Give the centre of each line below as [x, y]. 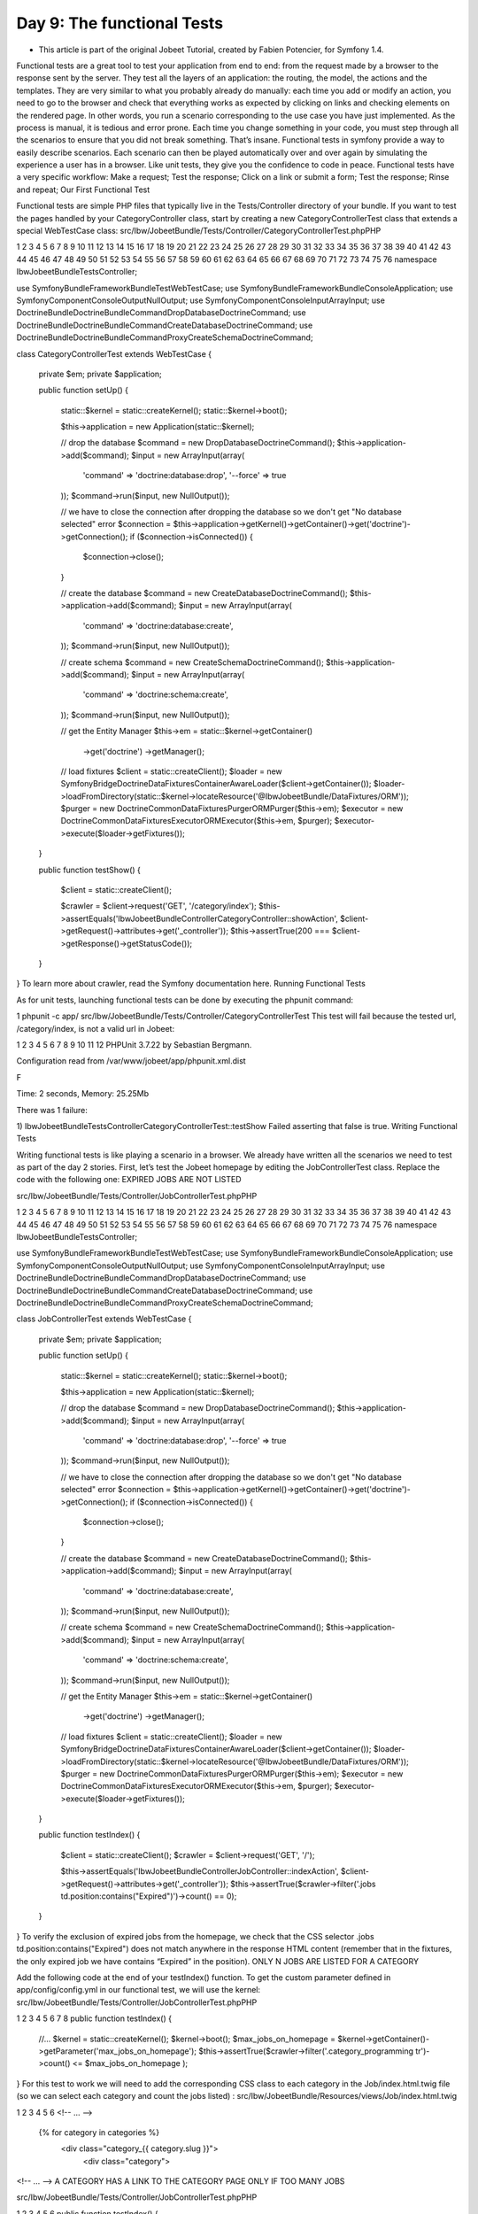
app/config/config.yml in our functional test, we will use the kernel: [139, 1990]
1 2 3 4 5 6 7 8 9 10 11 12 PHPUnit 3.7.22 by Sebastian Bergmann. [134, 1044]
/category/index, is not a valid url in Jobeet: [96, 1028]
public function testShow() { [89, 870]
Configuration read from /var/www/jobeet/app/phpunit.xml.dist [131, 1061]
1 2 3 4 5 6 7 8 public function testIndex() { [94, 2018]
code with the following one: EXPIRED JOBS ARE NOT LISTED [129, 1180]
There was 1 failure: [52, 1110]
